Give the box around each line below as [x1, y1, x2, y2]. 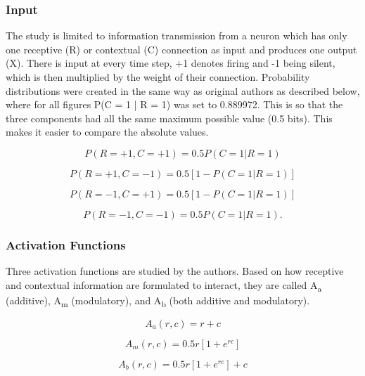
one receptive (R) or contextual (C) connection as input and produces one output [6, 41, 357, 56]
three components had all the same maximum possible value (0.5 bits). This [6, 110, 333, 125]
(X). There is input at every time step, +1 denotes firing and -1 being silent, [6, 56, 335, 70]
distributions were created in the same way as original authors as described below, [6, 83, 360, 98]
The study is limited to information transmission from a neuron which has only [6, 28, 347, 43]
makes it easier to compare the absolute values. [6, 124, 209, 139]
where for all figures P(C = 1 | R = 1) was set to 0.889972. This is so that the [6, 97, 343, 112]
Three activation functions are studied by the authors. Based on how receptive [6, 264, 344, 278]
